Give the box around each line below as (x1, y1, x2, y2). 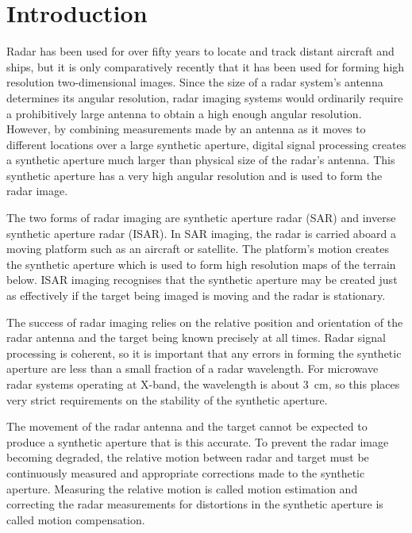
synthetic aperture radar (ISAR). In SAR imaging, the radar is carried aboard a (6, 224, 396, 241)
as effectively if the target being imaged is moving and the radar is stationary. (6, 287, 386, 304)
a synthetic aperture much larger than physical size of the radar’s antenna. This (6, 151, 395, 168)
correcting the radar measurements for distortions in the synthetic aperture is (6, 496, 383, 512)
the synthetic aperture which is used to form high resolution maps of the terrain (6, 255, 396, 272)
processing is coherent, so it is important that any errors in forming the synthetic (6, 344, 402, 361)
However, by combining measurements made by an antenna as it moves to (6, 121, 366, 137)
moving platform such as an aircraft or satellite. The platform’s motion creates (6, 240, 390, 257)
